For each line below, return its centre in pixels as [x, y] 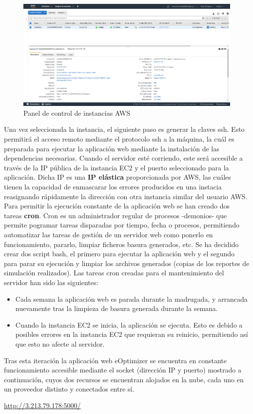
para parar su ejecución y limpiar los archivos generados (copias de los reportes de [127, 263]
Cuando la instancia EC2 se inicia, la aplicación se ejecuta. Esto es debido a [129, 324]
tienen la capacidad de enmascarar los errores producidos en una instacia [113, 187]
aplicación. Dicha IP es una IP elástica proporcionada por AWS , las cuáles [117, 177]
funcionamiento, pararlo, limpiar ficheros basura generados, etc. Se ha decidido [121, 244]
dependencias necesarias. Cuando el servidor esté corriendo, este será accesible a [123, 158]
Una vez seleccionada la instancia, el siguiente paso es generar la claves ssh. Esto [124, 129]
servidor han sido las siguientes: [51, 282]
